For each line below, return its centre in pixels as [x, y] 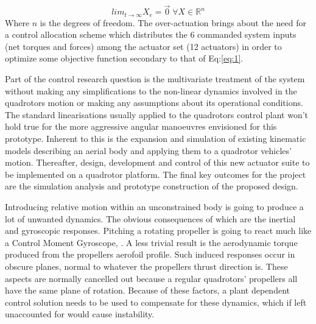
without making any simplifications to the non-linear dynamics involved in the [151, 90]
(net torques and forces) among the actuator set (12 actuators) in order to [143, 46]
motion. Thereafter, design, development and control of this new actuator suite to [157, 162]
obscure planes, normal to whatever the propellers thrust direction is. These [146, 266]
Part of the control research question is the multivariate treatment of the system [155, 79]
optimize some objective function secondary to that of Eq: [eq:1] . [124, 58]
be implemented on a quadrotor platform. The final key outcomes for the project [156, 174]
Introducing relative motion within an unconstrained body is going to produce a [154, 206]
